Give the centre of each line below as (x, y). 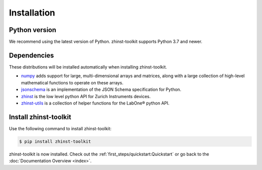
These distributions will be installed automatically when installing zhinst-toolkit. (88, 67)
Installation (32, 13)
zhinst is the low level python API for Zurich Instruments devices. (86, 96)
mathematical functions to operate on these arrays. (72, 83)
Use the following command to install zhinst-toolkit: (60, 128)
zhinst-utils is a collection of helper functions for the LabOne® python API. (95, 103)
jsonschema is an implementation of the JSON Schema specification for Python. (101, 89)
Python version (33, 30)
